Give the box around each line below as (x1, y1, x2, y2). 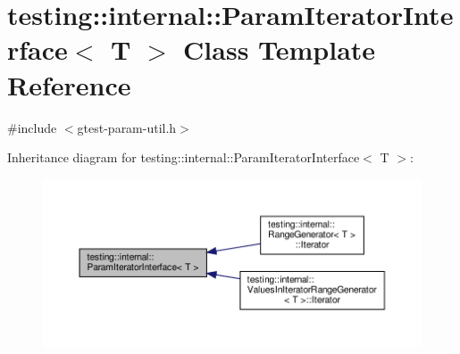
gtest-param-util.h (77, 118, 177, 136)
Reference (7, 66, 131, 103)
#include (7, 118, 57, 136)
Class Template (183, 31, 376, 68)
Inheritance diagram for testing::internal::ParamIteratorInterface (7, 148, 360, 167)
